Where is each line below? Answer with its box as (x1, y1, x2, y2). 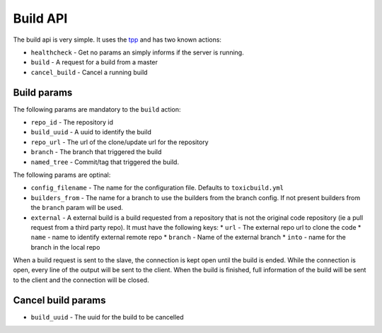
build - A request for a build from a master (30, 58, 158, 66)
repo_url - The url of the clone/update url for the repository (30, 138, 209, 146)
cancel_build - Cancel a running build (30, 68, 148, 76)
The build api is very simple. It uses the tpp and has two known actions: (13, 35, 222, 44)
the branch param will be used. (30, 204, 124, 212)
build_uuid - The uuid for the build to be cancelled (30, 312, 184, 321)
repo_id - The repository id (30, 118, 113, 127)
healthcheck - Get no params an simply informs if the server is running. (30, 48, 244, 57)
